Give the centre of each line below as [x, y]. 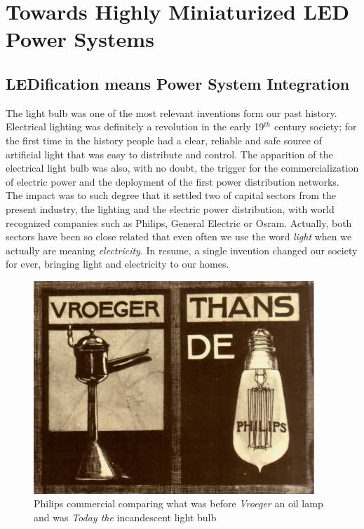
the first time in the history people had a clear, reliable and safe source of [164, 140]
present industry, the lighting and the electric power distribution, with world [170, 208]
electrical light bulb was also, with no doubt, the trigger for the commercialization [182, 168]
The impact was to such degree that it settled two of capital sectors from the [171, 195]
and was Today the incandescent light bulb [125, 517]
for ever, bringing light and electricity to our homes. [117, 264]
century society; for [315, 126]
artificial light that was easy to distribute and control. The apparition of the [169, 154]
